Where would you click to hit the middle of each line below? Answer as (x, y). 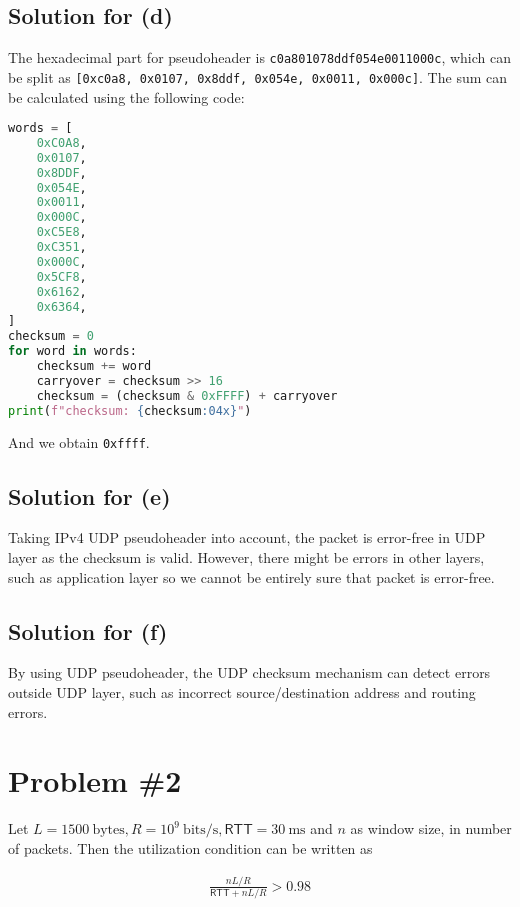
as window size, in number (431, 828)
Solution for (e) (89, 495)
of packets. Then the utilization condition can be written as (190, 847)
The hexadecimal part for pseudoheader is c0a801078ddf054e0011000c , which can (260, 57)
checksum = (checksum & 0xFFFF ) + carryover (187, 395)
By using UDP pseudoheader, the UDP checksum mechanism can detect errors (249, 672)
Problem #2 (95, 780)
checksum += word (94, 366)
